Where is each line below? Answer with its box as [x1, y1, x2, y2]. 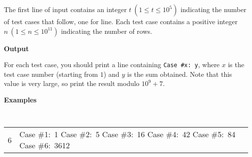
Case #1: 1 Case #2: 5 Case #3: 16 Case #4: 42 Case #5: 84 [19, 128, 236, 140]
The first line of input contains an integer [4, 4, 127, 14]
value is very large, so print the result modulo [4, 78, 140, 88]
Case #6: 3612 [19, 140, 70, 151]
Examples [4, 95, 37, 105]
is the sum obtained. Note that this [127, 69, 232, 79]
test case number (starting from [4, 69, 98, 79]
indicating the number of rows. [61, 26, 152, 36]
